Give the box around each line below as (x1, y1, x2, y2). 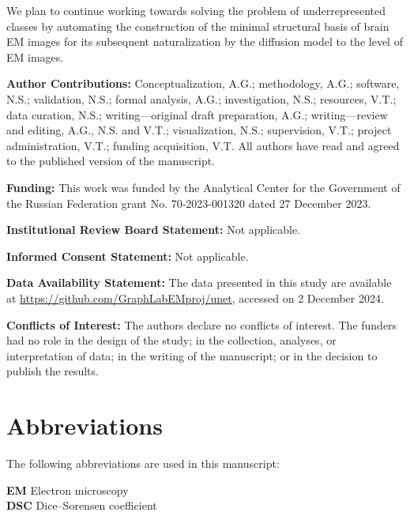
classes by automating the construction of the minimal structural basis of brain (6, 17, 389, 34)
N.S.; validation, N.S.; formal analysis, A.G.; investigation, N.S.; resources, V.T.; (6, 90, 397, 107)
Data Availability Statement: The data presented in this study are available (6, 274, 392, 291)
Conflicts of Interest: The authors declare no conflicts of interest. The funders (6, 316, 397, 333)
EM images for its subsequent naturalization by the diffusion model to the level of (6, 33, 403, 50)
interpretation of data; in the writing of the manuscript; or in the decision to (6, 347, 378, 363)
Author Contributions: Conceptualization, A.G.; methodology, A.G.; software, (6, 75, 400, 92)
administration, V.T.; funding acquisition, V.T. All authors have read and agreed (6, 137, 400, 153)
